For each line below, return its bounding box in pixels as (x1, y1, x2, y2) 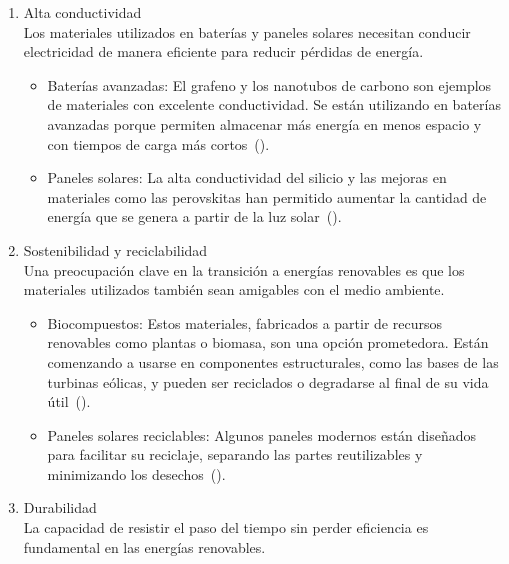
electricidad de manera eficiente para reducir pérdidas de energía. (23, 41, 424, 62)
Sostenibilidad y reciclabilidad (23, 239, 208, 260)
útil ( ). (47, 391, 91, 412)
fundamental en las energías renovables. (23, 536, 266, 557)
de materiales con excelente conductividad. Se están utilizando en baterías (47, 94, 501, 115)
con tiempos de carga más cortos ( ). (47, 133, 270, 154)
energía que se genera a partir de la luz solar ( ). (47, 206, 342, 227)
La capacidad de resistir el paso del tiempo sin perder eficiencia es (23, 517, 429, 538)
